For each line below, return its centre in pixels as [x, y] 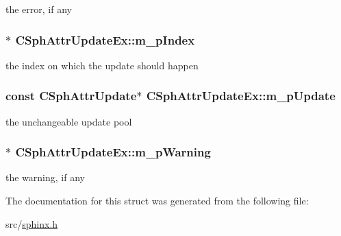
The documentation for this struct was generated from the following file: [157, 201]
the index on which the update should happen [102, 65]
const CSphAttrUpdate [71, 96]
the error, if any [39, 9]
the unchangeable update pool [69, 121]
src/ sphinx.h [32, 223]
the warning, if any [45, 177]
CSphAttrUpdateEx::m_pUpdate [241, 96]
